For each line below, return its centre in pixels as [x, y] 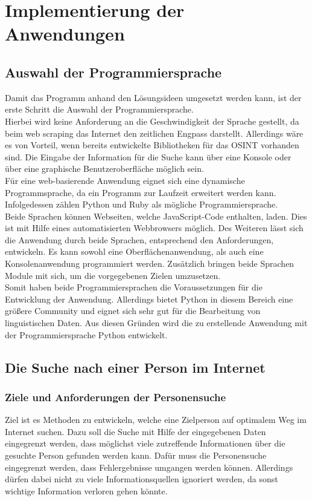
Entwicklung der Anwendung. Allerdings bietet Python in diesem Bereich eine [149, 299]
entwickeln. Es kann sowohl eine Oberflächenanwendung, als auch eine [134, 251]
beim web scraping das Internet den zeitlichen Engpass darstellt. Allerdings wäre [154, 133]
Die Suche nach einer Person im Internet [135, 367]
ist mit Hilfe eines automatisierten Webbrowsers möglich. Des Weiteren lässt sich [154, 228]
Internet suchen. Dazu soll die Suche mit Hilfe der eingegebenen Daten [135, 431]
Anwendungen [65, 34]
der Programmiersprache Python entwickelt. [86, 334]
